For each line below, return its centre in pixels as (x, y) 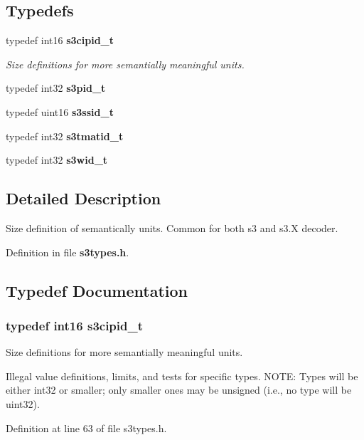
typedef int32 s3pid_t (56, 88)
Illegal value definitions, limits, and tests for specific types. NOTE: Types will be (182, 376)
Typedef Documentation (97, 290)
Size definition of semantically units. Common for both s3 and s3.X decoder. (172, 227)
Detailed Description (84, 198)
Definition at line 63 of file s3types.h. (86, 428)
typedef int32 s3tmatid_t (65, 136)
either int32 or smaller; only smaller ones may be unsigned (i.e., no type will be (179, 390)
